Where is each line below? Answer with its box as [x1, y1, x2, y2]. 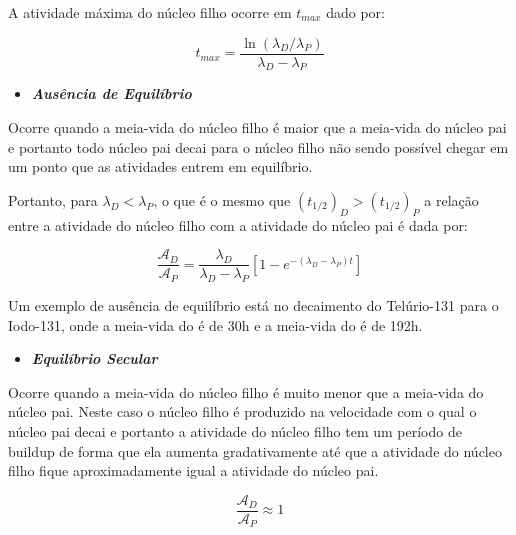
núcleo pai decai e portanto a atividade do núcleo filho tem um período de [8, 421, 462, 442]
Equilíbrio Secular [31, 348, 158, 369]
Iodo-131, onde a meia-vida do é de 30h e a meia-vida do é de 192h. [8, 314, 423, 335]
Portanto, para [8, 189, 98, 210]
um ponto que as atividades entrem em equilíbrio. [8, 156, 313, 177]
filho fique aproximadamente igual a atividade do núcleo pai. [8, 460, 379, 481]
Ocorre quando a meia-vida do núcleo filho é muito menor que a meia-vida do [8, 381, 484, 402]
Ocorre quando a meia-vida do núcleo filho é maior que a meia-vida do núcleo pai [8, 117, 507, 138]
